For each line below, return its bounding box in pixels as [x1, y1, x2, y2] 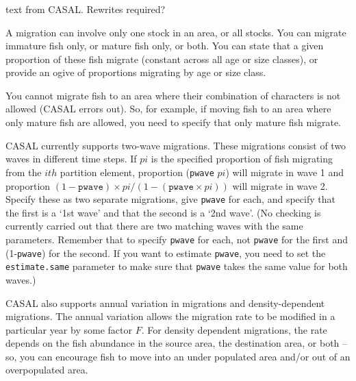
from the [5, 164, 42, 179]
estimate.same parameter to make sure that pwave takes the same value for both [5, 259, 348, 273]
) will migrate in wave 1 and [225, 164, 344, 179]
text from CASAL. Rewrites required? [5, 1, 166, 16]
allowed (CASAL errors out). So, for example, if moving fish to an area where [5, 101, 331, 116]
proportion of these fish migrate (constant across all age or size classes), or [5, 51, 318, 66]
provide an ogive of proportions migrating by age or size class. [5, 65, 266, 79]
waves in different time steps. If [5, 151, 137, 166]
